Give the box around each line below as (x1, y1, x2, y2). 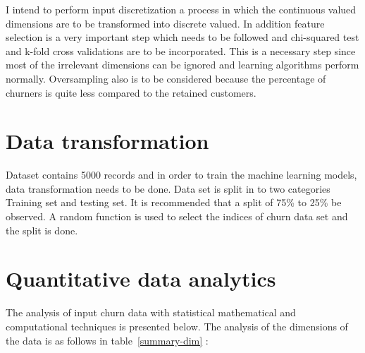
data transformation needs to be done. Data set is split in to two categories (6, 181, 330, 196)
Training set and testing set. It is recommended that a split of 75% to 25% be (6, 195, 342, 210)
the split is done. (6, 222, 78, 237)
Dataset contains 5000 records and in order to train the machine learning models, (6, 167, 357, 182)
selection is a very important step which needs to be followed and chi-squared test (6, 30, 359, 44)
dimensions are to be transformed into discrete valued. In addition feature (6, 16, 325, 30)
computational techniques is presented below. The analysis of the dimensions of (6, 318, 348, 333)
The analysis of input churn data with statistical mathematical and (6, 305, 296, 320)
